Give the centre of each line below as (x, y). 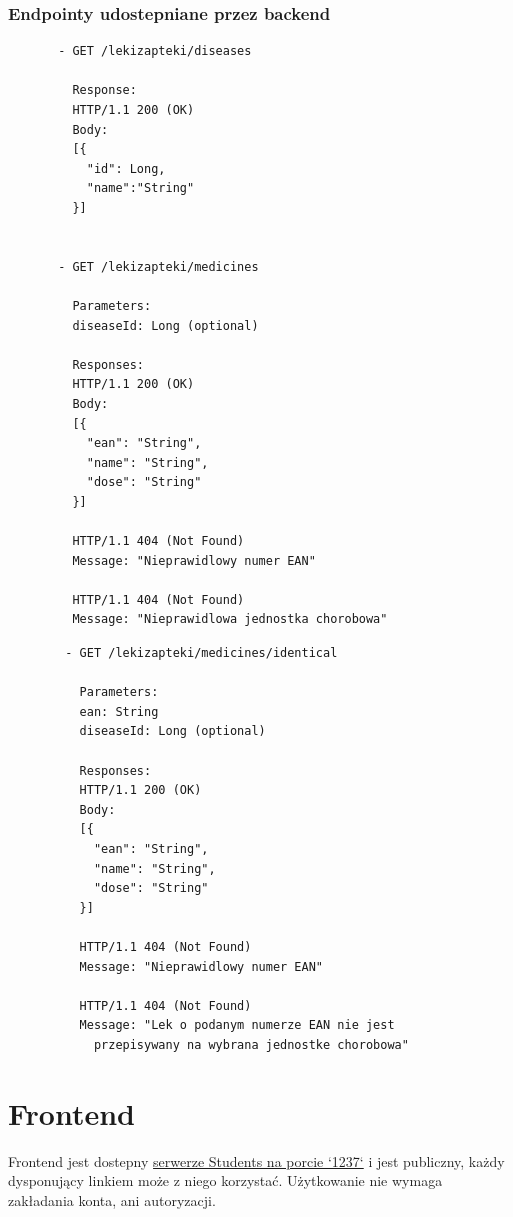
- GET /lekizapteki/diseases (155, 51)
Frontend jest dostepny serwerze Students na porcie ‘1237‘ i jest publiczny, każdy (256, 1160)
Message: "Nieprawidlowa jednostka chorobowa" (230, 619)
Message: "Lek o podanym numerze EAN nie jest (237, 1025)
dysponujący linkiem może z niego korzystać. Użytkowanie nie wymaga (225, 1180)
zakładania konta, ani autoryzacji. (112, 1199)
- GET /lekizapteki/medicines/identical (201, 653)
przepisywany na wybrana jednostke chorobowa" (251, 1044)
